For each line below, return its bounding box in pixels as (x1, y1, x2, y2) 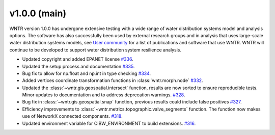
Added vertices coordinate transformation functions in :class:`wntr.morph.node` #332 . (22, 77, 203, 84)
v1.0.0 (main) (9, 8, 66, 19)
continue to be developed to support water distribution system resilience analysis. (9, 46, 182, 53)
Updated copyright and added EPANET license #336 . (22, 56, 133, 62)
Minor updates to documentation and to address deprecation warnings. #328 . (22, 92, 185, 98)
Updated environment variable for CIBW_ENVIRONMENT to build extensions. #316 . (22, 120, 196, 126)
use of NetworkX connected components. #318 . (22, 113, 123, 119)
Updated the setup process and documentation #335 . (22, 63, 135, 69)
